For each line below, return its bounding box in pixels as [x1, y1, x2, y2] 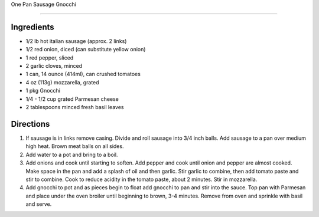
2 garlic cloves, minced [25, 63, 83, 70]
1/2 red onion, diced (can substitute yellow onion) [25, 46, 146, 53]
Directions [11, 119, 50, 129]
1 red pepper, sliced [25, 54, 74, 61]
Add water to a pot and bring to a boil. [25, 151, 118, 158]
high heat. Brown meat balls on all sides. [25, 143, 124, 150]
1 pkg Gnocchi [25, 87, 60, 94]
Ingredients [11, 22, 54, 32]
